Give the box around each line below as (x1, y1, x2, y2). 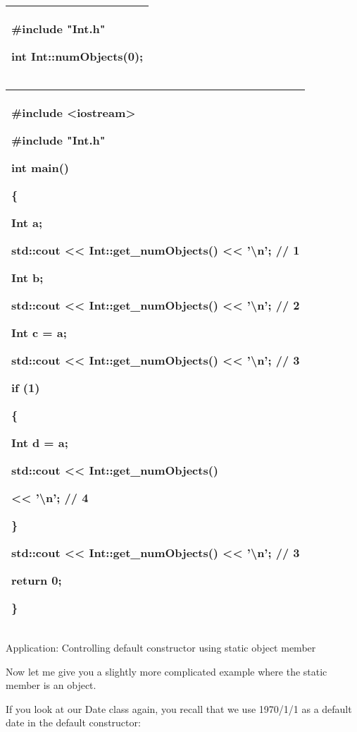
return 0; (11, 572, 62, 588)
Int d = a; (11, 434, 68, 451)
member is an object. (6, 678, 96, 693)
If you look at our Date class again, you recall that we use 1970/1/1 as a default (6, 701, 352, 716)
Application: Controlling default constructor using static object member (6, 640, 316, 654)
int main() (11, 159, 70, 176)
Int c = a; (11, 324, 67, 341)
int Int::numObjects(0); (11, 48, 144, 64)
